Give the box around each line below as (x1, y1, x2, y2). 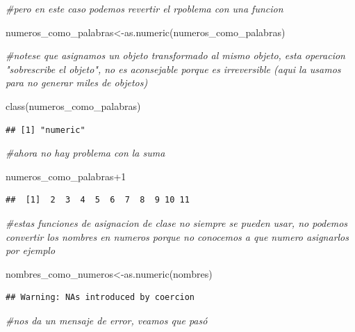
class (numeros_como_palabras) (6, 98, 141, 113)
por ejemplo (6, 243, 56, 258)
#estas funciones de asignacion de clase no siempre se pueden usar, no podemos (6, 215, 348, 230)
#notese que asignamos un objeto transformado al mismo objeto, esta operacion (6, 48, 345, 63)
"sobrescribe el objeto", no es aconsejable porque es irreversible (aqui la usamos (6, 61, 341, 76)
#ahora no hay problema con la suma (6, 145, 165, 160)
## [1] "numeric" (6, 125, 85, 135)
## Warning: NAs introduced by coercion (6, 292, 195, 303)
